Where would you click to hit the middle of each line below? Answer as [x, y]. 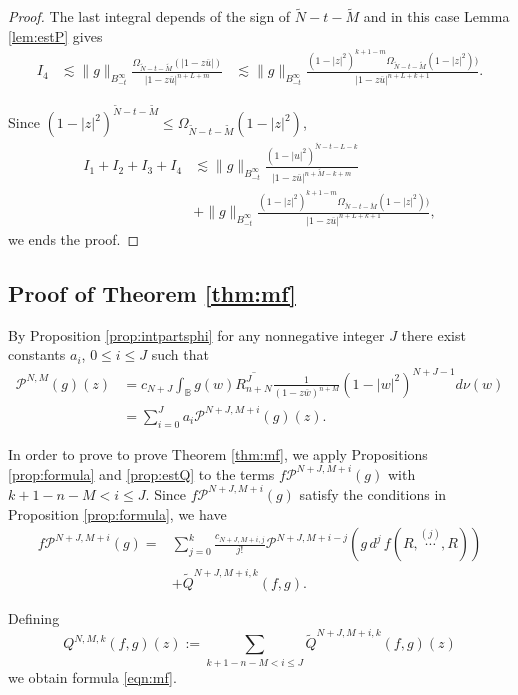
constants [37, 354]
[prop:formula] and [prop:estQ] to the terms [141, 473]
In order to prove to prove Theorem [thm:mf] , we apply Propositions [218, 453]
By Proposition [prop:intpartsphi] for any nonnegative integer [196, 334]
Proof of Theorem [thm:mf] [152, 292]
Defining [34, 617]
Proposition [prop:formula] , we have [117, 513]
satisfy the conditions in [373, 493]
